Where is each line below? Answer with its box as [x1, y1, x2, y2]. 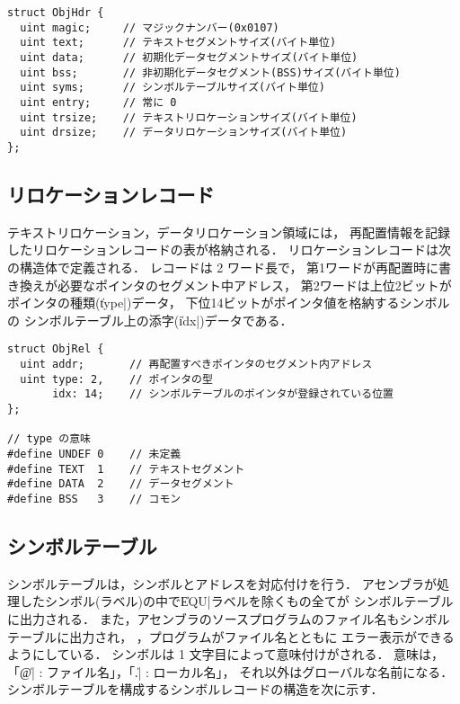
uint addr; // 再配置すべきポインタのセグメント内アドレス [20, 357, 373, 370]
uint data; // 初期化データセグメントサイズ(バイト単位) [20, 50, 358, 64]
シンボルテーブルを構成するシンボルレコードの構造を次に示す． [7, 680, 384, 699]
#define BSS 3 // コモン [7, 492, 181, 505]
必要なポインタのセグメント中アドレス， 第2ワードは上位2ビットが [57, 275, 452, 294]
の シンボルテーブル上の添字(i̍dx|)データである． [7, 310, 293, 329]
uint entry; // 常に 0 [20, 95, 177, 109]
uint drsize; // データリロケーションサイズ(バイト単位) [20, 126, 348, 139]
